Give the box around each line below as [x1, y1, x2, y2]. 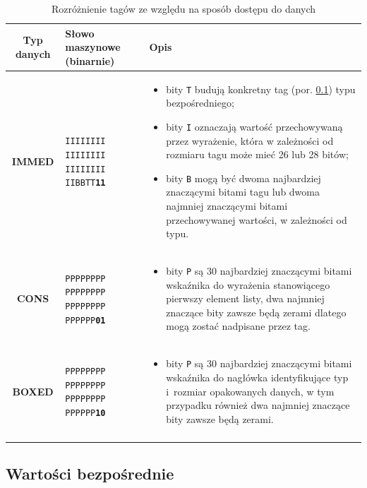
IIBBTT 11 [65, 178, 106, 189]
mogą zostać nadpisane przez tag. [166, 319, 311, 333]
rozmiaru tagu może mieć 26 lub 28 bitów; [166, 147, 349, 162]
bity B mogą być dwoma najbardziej [166, 170, 321, 185]
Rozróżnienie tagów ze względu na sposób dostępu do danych [51, 1, 316, 16]
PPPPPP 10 [65, 407, 106, 418]
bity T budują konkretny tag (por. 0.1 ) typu [166, 81, 356, 96]
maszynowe [65, 40, 121, 54]
